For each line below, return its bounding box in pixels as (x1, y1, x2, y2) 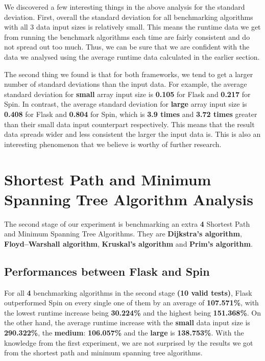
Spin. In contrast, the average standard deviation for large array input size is (4, 99, 247, 109)
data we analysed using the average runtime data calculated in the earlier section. (4, 51, 260, 62)
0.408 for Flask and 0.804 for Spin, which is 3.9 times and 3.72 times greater (4, 108, 257, 119)
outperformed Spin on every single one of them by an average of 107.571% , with (4, 297, 259, 308)
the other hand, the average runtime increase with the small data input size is (4, 317, 250, 328)
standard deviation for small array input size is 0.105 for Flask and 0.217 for (4, 88, 251, 99)
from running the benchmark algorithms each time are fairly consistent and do (4, 31, 250, 42)
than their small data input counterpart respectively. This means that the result (4, 118, 255, 129)
